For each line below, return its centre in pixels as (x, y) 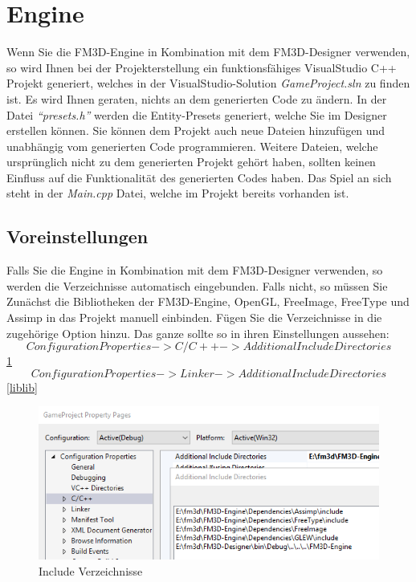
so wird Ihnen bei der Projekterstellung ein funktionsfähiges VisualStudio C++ (202, 67)
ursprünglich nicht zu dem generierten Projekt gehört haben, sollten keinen (191, 162)
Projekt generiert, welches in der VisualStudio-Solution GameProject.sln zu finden (208, 83)
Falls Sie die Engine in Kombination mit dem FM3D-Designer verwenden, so (195, 270)
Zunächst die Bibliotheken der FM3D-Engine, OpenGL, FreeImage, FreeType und (208, 301)
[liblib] (22, 387)
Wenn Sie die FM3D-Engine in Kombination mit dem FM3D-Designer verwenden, (208, 52)
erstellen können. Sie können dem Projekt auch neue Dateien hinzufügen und (196, 130)
